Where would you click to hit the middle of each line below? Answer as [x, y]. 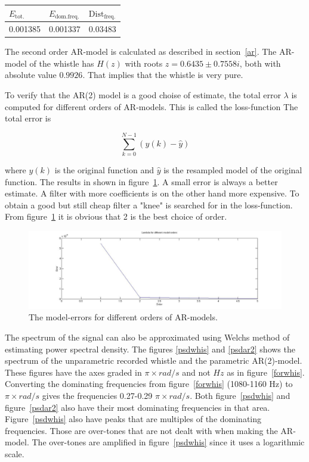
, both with [260, 63]
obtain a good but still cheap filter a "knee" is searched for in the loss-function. [149, 205]
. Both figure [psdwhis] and [240, 395]
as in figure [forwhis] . [266, 372]
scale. [15, 453]
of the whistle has [62, 63]
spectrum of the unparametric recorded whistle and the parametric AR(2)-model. [154, 360]
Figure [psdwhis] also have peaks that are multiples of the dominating [133, 419]
